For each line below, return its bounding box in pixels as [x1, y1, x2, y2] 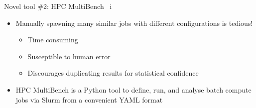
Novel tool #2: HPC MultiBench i [4, 1, 112, 11]
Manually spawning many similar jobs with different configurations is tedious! [15, 17, 253, 28]
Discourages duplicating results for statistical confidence [27, 68, 199, 78]
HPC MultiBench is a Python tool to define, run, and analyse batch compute [15, 84, 252, 95]
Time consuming [27, 34, 78, 45]
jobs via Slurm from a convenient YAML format [15, 94, 163, 105]
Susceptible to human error [27, 51, 111, 61]
